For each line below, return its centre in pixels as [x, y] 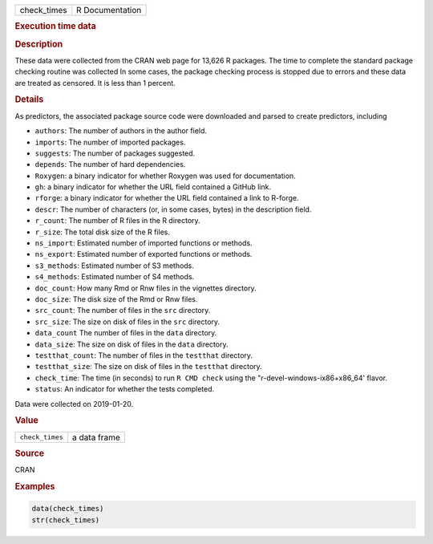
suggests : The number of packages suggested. [115, 153]
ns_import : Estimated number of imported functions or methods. [144, 243]
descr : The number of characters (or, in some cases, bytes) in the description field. [173, 209]
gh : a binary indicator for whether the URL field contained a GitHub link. [153, 187]
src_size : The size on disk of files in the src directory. [127, 322]
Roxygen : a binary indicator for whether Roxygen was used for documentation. [165, 176]
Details [29, 99]
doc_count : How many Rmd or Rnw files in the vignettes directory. [146, 288]
